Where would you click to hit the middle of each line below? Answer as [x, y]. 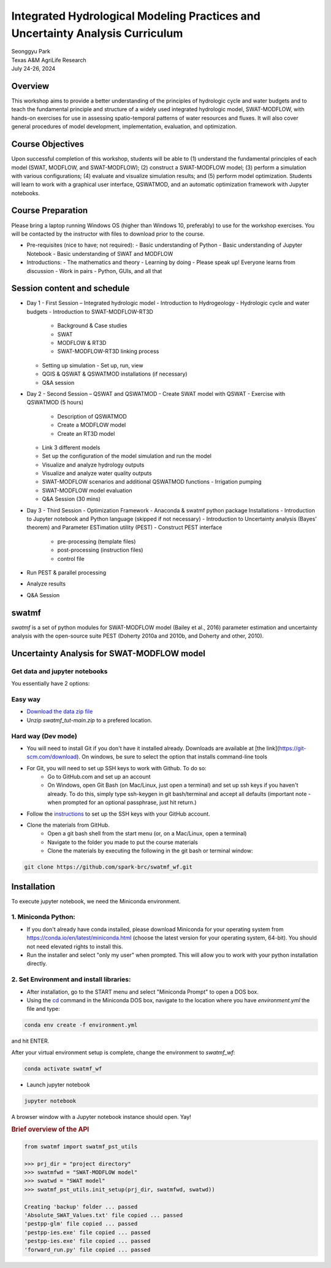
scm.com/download [52, 757]
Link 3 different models [71, 447]
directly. [37, 964]
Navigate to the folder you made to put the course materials [123, 842]
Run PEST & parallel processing [67, 572]
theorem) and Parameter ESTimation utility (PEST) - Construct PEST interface [124, 527]
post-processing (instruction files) [100, 550]
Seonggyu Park [31, 52]
